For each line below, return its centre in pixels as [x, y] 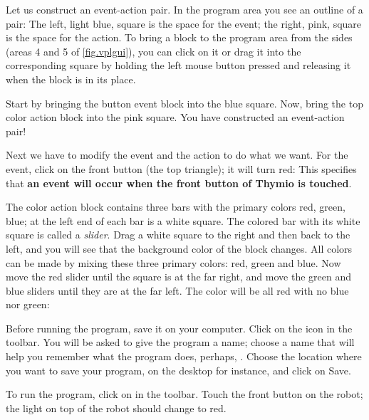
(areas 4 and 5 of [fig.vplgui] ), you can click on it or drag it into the [154, 51]
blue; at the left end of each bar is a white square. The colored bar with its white [183, 220]
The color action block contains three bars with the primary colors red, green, [176, 207]
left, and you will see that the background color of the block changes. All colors [179, 248]
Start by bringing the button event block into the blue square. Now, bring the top [184, 103]
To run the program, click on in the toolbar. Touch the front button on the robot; [184, 394]
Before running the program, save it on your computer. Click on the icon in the [179, 328]
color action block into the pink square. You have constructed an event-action [175, 117]
